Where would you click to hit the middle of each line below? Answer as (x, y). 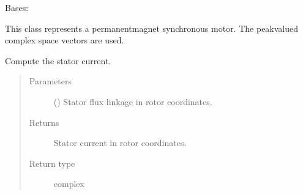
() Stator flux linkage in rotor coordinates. (133, 101)
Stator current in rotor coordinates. (120, 143)
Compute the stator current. (58, 60)
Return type (52, 163)
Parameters (50, 81)
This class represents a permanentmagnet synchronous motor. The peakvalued (152, 28)
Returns (44, 122)
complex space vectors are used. (65, 40)
